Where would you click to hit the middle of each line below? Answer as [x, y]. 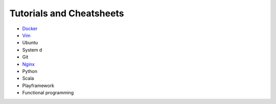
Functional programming [48, 93]
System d [32, 50]
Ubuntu [30, 43]
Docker [30, 29]
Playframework [38, 85]
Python [30, 71]
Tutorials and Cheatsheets [67, 13]
